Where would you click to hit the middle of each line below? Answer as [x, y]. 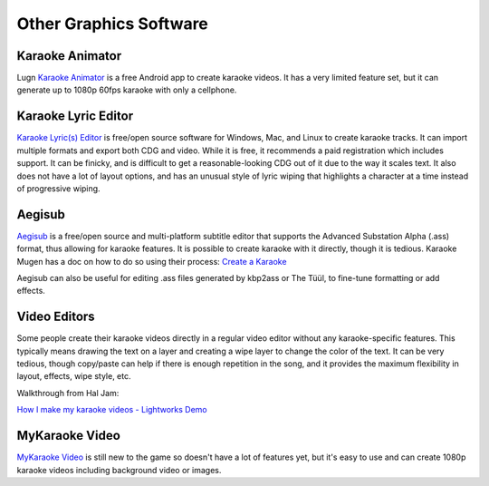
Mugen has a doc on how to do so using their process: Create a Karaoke [152, 261]
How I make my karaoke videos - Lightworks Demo [112, 410]
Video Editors [56, 317]
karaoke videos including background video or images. [119, 470]
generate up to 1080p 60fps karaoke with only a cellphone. [127, 90]
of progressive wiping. [58, 188]
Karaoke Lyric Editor [75, 117]
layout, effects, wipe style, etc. [74, 376]
